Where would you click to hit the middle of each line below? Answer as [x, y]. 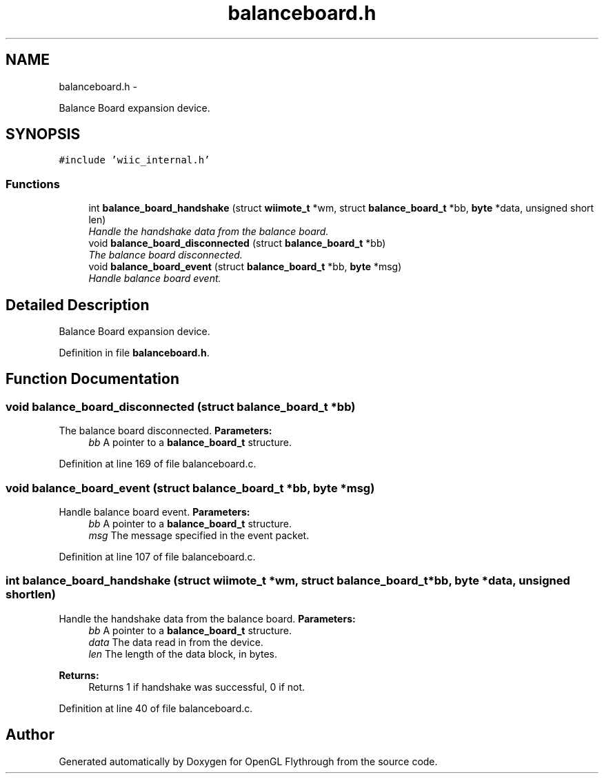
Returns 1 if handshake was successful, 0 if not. [197, 687]
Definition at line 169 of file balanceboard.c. [158, 464]
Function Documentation [92, 379]
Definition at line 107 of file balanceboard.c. [157, 557]
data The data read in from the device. [176, 642]
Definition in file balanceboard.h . [134, 353]
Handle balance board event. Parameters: [154, 512]
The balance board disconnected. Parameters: [165, 431]
